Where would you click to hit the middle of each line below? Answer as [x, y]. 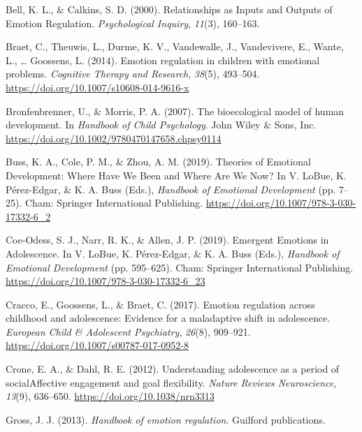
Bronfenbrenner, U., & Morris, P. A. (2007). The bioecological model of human [175, 111]
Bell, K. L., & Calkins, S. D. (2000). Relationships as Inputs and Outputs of [169, 9]
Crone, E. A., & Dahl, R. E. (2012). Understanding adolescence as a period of [173, 369]
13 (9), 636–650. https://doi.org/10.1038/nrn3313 [110, 396]
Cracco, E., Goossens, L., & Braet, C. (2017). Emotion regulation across [160, 304]
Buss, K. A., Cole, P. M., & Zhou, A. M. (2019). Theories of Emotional [158, 162]
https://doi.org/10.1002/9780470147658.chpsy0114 [114, 138]
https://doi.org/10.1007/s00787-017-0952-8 [97, 345]
